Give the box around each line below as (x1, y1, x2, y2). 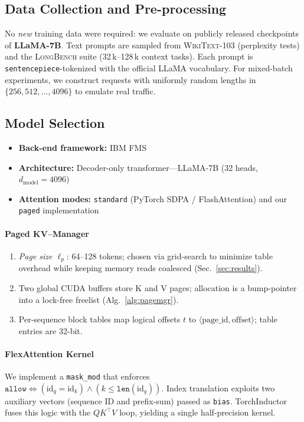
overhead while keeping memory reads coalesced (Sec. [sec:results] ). (18, 262, 263, 274)
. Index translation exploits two (161, 381, 275, 394)
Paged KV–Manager (5, 227, 89, 239)
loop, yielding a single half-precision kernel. (119, 406, 276, 418)
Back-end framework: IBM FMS (18, 141, 147, 154)
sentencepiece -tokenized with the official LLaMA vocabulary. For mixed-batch (5, 61, 293, 74)
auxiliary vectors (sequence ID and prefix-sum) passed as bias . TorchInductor (5, 394, 287, 407)
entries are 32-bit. (18, 324, 83, 337)
